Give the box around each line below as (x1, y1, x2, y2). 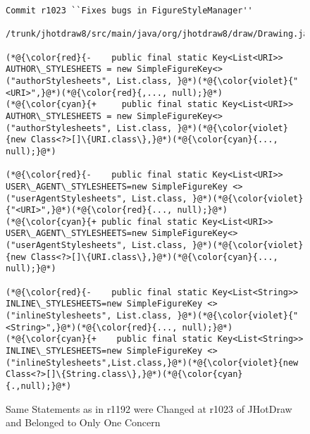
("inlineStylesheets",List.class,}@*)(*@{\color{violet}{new (6, 357, 299, 368)
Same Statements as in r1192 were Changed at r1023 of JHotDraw (6, 401, 292, 416)
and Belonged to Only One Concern (6, 415, 161, 430)
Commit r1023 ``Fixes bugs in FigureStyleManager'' (6, 6, 253, 15)
